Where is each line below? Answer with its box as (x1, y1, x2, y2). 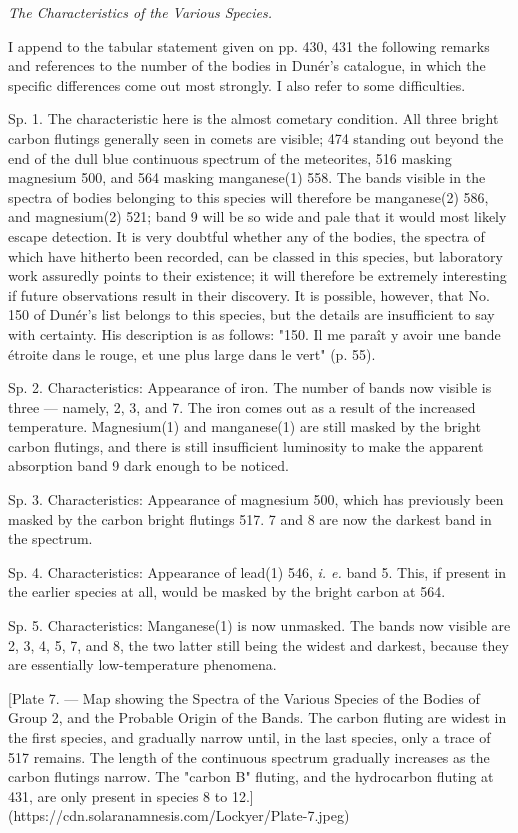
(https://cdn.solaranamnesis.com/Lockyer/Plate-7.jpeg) (8, 805, 350, 826)
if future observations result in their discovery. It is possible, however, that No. (8, 284, 490, 305)
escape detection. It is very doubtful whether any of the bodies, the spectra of (8, 225, 485, 246)
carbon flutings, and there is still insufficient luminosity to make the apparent (8, 435, 484, 456)
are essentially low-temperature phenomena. (8, 654, 277, 675)
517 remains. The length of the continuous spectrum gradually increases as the (8, 746, 490, 767)
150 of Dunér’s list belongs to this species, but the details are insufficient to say (8, 304, 495, 325)
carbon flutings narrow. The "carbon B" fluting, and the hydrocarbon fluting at (8, 766, 494, 787)
